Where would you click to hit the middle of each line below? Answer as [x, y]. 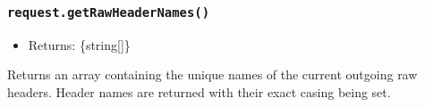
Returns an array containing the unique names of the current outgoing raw [212, 74]
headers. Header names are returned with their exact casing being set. [199, 91]
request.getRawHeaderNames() [109, 12]
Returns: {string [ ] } [79, 44]
